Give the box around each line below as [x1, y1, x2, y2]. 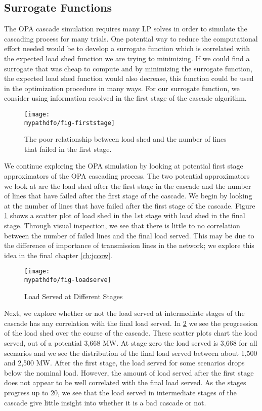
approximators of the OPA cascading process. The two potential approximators [4, 171, 250, 181]
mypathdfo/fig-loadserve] [24, 276, 111, 284]
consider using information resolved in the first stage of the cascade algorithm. [4, 93, 247, 103]
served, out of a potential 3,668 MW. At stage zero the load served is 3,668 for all [4, 338, 257, 348]
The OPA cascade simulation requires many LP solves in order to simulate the [4, 23, 247, 34]
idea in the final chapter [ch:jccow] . [4, 250, 112, 260]
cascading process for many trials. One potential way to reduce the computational [4, 33, 258, 44]
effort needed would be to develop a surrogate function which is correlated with [4, 43, 250, 54]
